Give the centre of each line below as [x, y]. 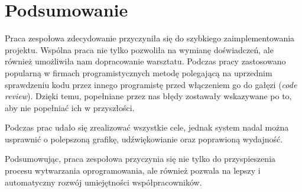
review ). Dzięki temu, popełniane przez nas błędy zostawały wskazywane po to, [148, 96]
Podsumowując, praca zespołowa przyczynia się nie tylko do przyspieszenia [140, 159]
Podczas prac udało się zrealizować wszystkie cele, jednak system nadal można [147, 127]
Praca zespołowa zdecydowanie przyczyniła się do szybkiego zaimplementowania [150, 38]
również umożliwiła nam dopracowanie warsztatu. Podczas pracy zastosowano [145, 61]
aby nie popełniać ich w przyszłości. [70, 107]
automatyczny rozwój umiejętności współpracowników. [103, 182]
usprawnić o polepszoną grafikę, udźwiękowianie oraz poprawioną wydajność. [144, 139]
